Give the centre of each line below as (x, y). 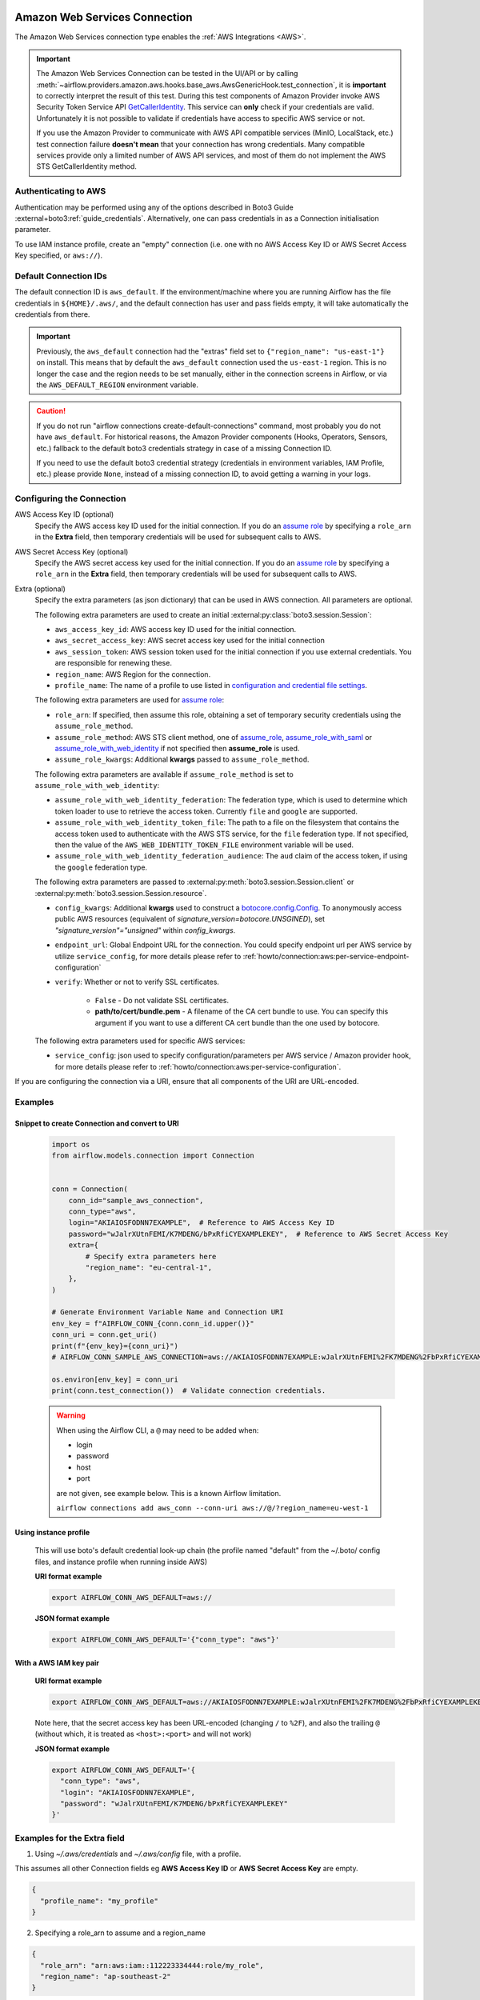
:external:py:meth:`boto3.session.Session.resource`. (121, 893)
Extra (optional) (40, 589)
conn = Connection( (90, 1189)
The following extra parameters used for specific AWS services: (140, 1041)
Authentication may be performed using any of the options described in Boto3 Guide (154, 207)
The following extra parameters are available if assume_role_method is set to (164, 774)
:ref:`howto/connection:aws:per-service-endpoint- (326, 956)
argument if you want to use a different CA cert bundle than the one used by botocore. (237, 1022)
